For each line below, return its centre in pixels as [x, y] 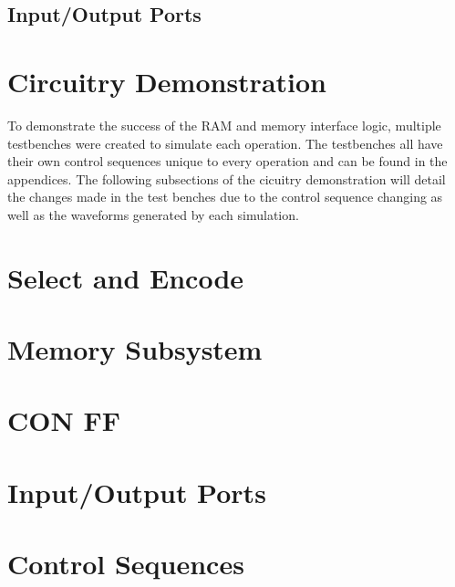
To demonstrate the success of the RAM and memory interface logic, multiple [224, 125]
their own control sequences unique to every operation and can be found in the [227, 161]
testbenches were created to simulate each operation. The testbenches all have [225, 143]
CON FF [64, 420]
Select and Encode [126, 277]
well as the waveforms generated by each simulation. [153, 214]
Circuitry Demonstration [167, 81]
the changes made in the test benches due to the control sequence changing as [225, 197]
